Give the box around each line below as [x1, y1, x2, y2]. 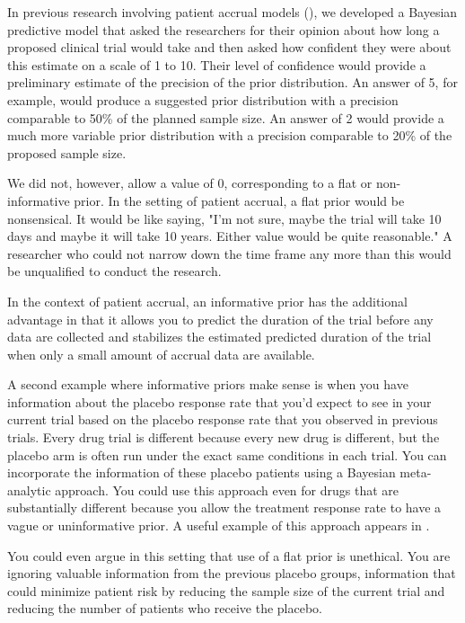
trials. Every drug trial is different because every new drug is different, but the [7, 428, 440, 447]
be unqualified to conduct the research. [7, 262, 222, 280]
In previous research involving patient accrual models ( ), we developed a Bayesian [7, 3, 458, 21]
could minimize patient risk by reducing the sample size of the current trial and [7, 581, 445, 600]
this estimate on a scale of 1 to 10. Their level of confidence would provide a [7, 55, 426, 74]
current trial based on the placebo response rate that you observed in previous [7, 410, 438, 429]
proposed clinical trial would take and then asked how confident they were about [7, 38, 452, 57]
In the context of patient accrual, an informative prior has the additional [7, 291, 408, 310]
